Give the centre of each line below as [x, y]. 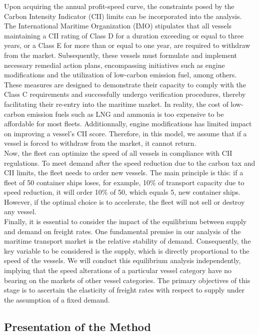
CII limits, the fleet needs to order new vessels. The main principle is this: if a [124, 172]
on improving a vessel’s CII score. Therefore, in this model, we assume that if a [125, 133]
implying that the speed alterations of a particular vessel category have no [118, 270]
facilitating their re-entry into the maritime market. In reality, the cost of [116, 104]
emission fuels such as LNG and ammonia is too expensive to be [125, 114]
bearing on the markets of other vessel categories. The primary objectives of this [127, 280]
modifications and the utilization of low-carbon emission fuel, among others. [120, 75]
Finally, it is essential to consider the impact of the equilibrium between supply [125, 221]
